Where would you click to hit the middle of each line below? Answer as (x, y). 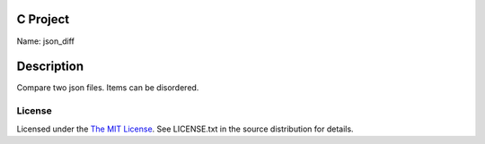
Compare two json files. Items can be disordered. (108, 88)
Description (50, 67)
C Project (43, 19)
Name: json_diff (46, 41)
